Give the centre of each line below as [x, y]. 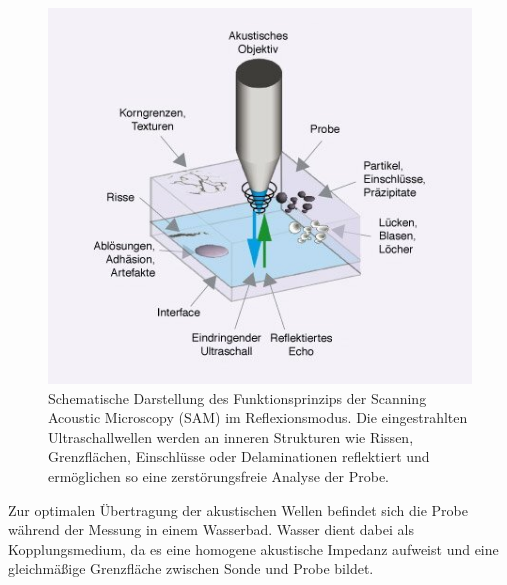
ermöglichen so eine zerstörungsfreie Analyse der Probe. [218, 476]
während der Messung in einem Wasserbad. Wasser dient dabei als [211, 529]
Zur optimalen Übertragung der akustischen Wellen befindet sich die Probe [238, 509]
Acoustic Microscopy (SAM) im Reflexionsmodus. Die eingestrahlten [258, 417]
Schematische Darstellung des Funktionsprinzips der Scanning [237, 397]
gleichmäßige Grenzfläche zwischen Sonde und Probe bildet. [191, 568]
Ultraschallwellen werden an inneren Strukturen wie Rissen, [231, 436]
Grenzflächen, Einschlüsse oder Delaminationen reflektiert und [239, 456]
